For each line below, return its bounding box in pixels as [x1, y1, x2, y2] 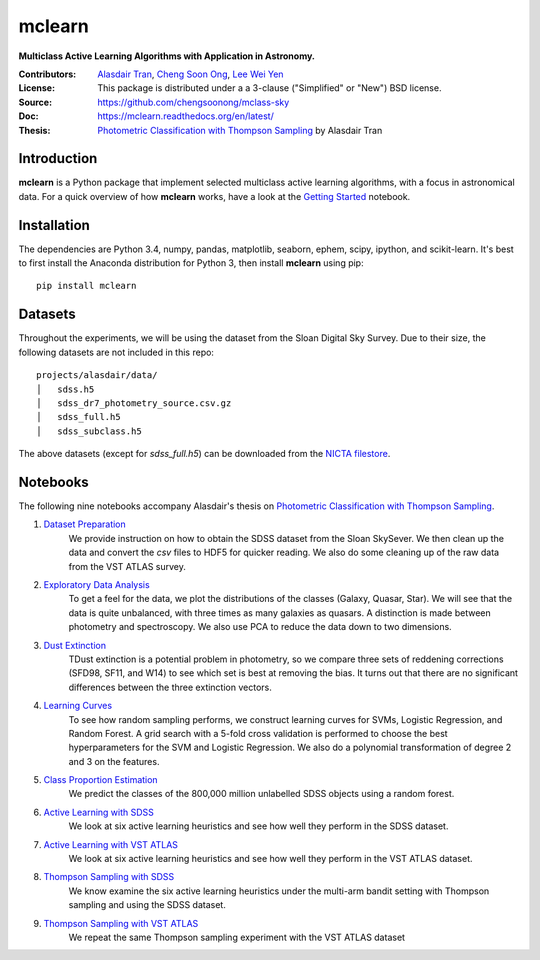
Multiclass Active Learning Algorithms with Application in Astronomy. [18, 50, 315, 62]
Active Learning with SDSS [43, 806, 155, 818]
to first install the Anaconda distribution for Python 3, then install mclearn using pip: [18, 257, 364, 269]
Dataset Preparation [43, 518, 127, 530]
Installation [18, 216, 90, 234]
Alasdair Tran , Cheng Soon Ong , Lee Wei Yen [97, 68, 284, 80]
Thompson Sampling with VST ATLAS [43, 917, 199, 929]
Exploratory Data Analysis [43, 578, 150, 590]
